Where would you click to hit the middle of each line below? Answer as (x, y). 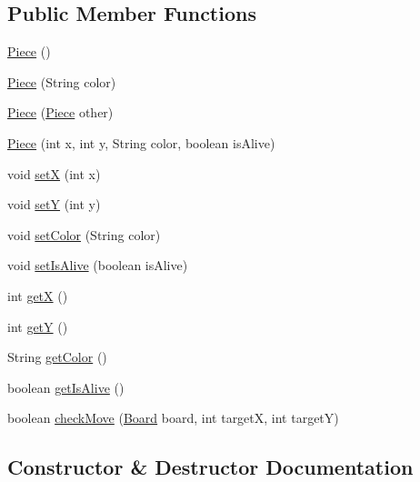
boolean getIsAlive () (66, 387)
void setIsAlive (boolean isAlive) (98, 265)
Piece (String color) (62, 81)
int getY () (38, 326)
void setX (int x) (54, 173)
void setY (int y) (54, 204)
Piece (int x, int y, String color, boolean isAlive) (141, 142)
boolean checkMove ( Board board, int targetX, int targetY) (173, 418)
